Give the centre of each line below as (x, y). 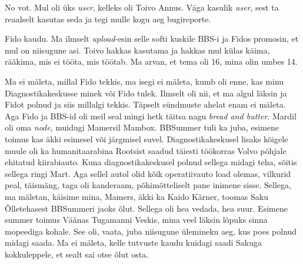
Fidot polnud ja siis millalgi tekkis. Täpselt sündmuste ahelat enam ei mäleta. (145, 104)
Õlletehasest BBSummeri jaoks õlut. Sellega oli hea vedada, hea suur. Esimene (146, 208)
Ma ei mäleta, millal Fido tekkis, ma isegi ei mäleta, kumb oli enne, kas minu (144, 81)
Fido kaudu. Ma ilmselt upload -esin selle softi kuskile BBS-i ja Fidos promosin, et (152, 39)
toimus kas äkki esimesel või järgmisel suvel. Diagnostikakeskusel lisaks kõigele (146, 138)
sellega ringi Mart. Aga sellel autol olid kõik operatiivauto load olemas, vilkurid (148, 173)
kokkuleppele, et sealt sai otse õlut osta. (77, 254)
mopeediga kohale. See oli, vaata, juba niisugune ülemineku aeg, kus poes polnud (151, 231)
